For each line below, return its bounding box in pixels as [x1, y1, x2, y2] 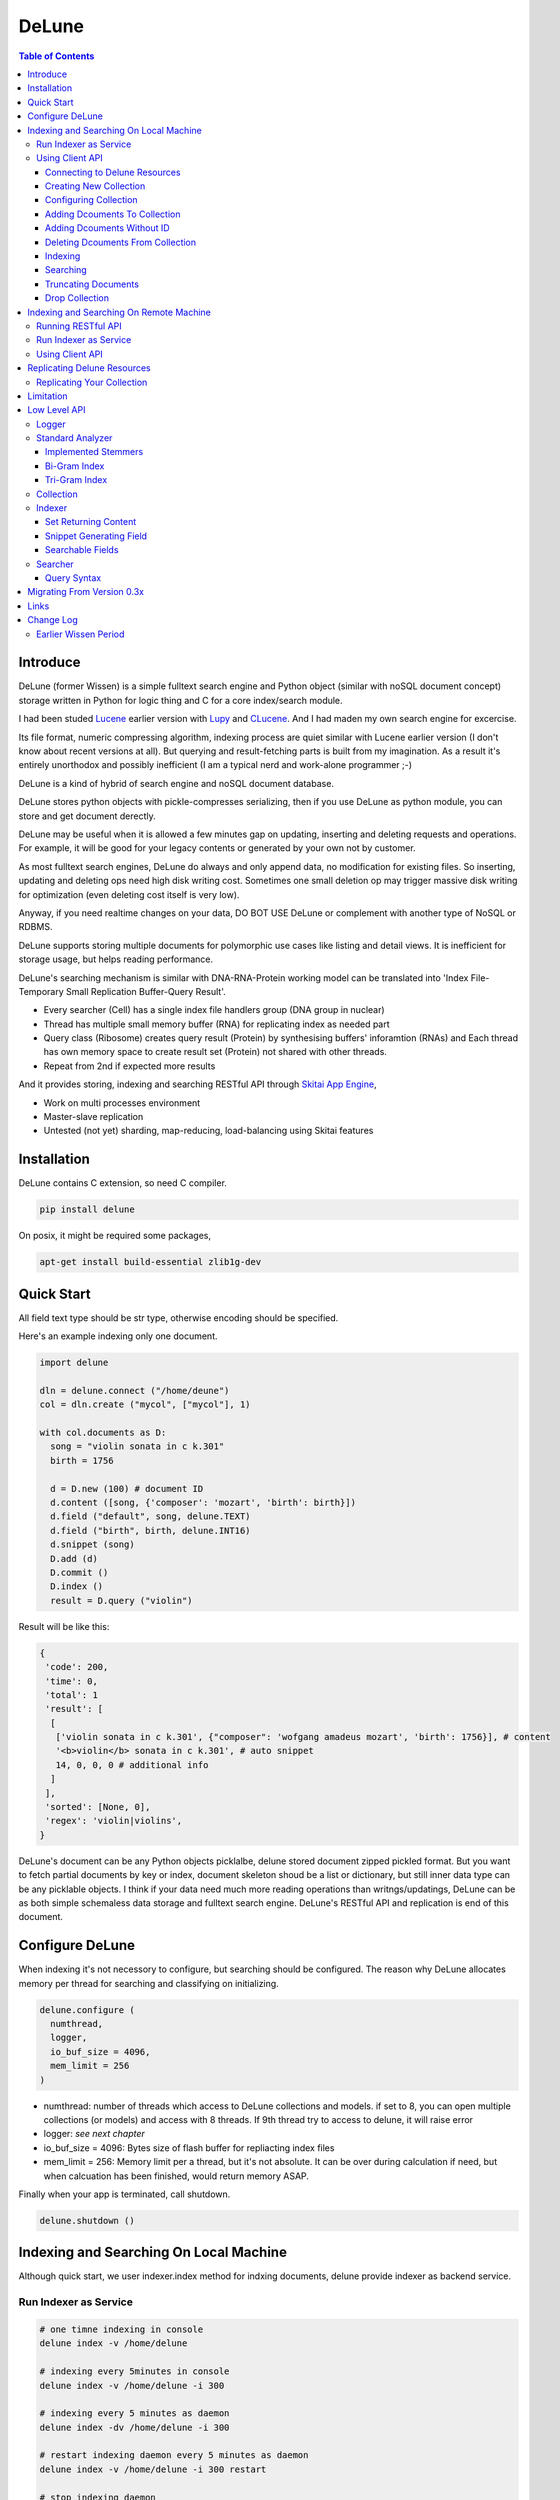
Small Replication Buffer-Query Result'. [65, 985, 226, 997]
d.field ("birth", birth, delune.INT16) [50, 1525, 251, 1536]
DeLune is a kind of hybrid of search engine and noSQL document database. [18, 777, 335, 789]
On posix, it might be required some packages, [18, 1230, 212, 1242]
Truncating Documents [45, 278, 140, 290]
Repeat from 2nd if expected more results [43, 1060, 216, 1072]
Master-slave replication [43, 1111, 144, 1123]
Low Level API [27, 404, 86, 416]
